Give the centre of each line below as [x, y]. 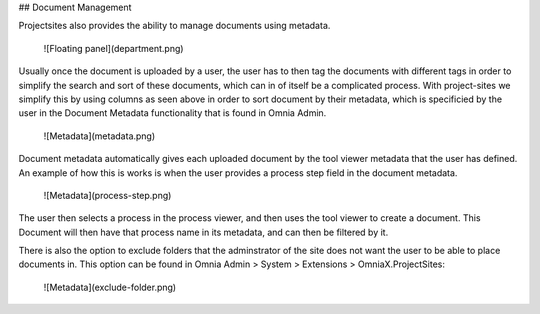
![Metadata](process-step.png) [107, 195]
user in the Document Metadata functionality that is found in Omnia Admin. [172, 113]
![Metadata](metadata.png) [99, 136]
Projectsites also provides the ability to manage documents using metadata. [174, 26]
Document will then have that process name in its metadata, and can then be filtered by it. [203, 232]
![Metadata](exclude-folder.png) [110, 287]
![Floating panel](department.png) [113, 48]
